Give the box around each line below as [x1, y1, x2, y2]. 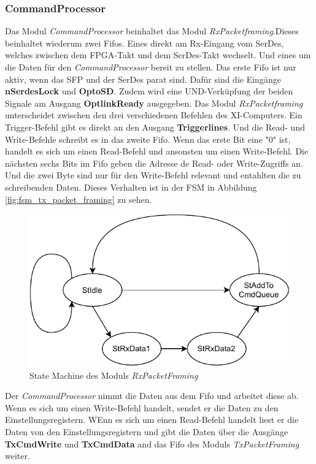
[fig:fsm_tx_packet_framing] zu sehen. [5, 192, 152, 205]
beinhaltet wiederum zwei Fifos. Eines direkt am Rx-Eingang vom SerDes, [5, 36, 284, 49]
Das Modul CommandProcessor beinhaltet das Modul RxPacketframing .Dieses [5, 25, 299, 37]
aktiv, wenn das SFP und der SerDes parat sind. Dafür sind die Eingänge [5, 72, 281, 85]
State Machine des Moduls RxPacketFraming [29, 368, 198, 381]
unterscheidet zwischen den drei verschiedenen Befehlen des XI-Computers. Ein [5, 108, 303, 121]
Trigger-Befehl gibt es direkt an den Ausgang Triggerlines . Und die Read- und [5, 120, 305, 133]
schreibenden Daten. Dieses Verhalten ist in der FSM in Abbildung [5, 180, 257, 193]
